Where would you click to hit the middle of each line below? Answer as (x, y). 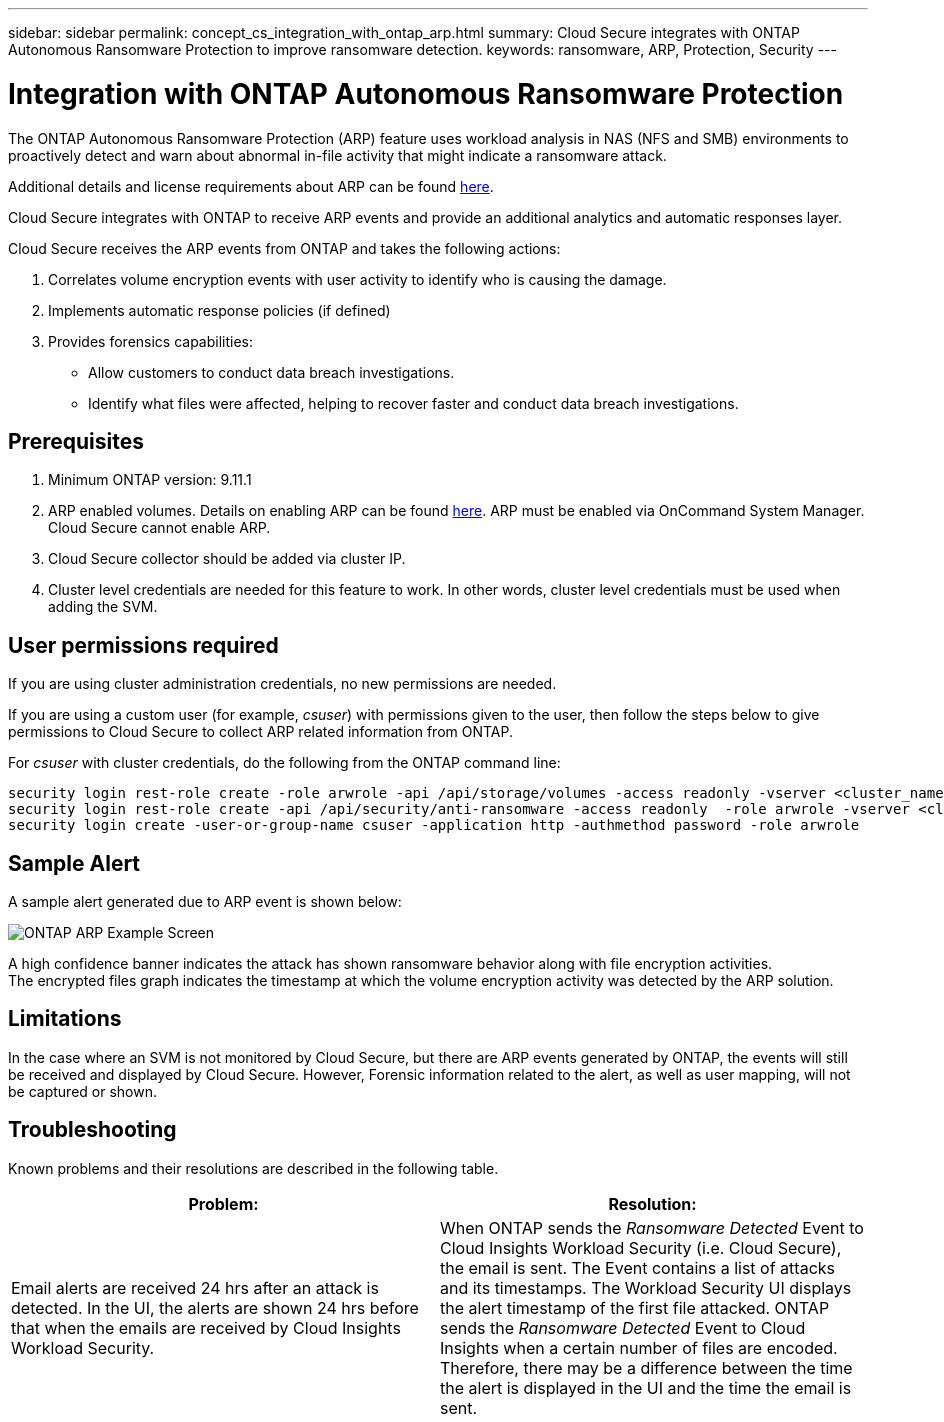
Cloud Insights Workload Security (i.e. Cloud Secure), (641, 1247)
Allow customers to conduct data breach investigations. (271, 372)
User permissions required (143, 645)
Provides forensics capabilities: (151, 341)
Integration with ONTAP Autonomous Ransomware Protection (426, 93)
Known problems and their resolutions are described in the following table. (253, 1168)
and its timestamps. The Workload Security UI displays (646, 1287)
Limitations (65, 1019)
